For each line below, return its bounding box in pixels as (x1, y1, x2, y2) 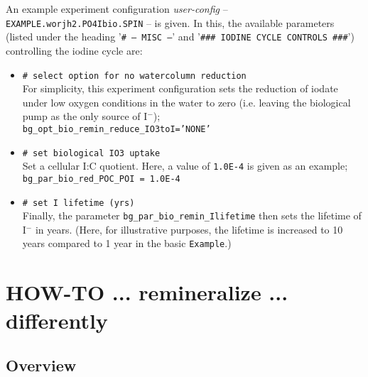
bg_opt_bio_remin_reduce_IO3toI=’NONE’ (22, 124, 211, 134)
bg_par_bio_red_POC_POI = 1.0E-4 (22, 173, 180, 184)
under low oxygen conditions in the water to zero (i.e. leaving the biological (22, 94, 351, 109)
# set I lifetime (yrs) (22, 197, 135, 208)
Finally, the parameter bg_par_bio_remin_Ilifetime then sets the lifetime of (22, 208, 362, 223)
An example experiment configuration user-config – (6, 1, 228, 16)
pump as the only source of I (22, 109, 148, 124)
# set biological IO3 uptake (22, 148, 161, 158)
